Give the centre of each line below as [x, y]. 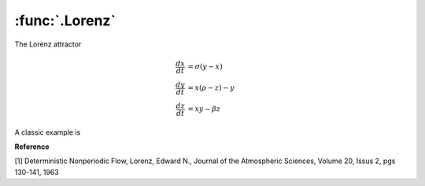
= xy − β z [204, 109]
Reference [32, 147]
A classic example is [48, 132]
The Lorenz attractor [48, 44]
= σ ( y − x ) [205, 67]
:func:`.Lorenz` [65, 20]
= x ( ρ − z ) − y [211, 88]
